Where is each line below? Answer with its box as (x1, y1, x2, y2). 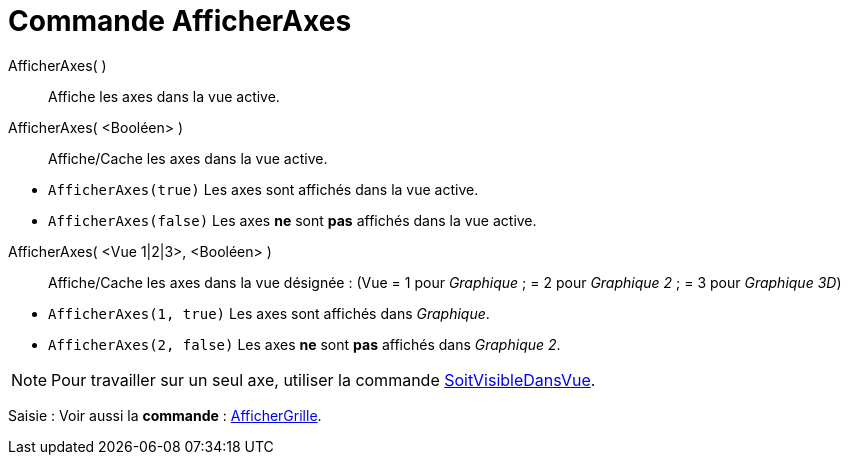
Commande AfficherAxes (8, 4, 352, 38)
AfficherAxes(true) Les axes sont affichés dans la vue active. (48, 180, 479, 198)
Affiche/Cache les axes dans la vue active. (48, 149, 328, 167)
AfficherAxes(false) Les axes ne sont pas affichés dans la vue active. (48, 211, 537, 229)
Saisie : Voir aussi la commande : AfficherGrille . (8, 406, 322, 424)
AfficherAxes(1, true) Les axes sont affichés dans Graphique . (48, 304, 490, 322)
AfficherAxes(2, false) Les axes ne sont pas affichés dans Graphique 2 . (48, 335, 561, 353)
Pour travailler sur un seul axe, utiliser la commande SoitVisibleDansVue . (51, 369, 596, 390)
